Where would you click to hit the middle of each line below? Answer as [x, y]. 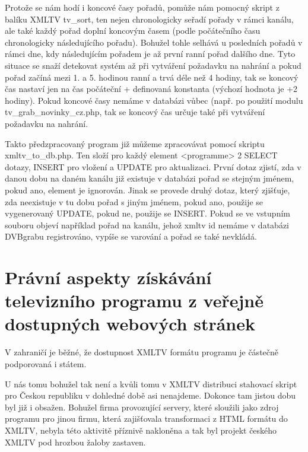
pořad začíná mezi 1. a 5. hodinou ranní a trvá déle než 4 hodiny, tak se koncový [152, 77]
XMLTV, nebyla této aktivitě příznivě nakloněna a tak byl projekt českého [141, 430]
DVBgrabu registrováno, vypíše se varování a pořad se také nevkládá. [131, 236]
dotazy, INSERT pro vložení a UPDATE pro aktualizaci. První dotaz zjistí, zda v [153, 166]
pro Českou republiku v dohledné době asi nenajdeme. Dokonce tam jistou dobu [150, 395]
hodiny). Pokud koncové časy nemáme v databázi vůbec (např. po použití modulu [154, 100]
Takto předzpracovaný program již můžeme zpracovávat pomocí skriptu [135, 143]
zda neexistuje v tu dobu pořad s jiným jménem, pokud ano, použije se [134, 201]
